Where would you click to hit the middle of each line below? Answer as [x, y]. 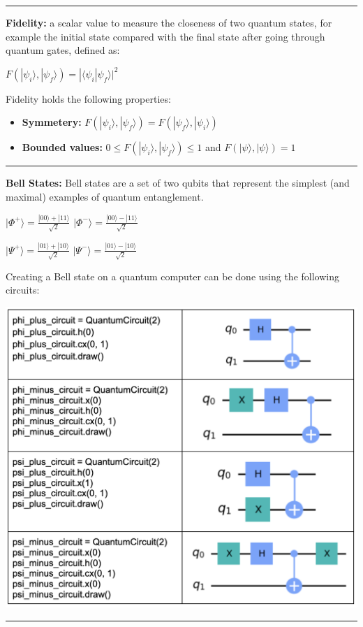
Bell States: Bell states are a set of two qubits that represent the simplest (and [178, 183]
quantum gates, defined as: [63, 50]
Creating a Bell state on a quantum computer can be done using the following [172, 276]
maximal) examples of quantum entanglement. [105, 196]
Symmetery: [52, 122]
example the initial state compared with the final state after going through [165, 36]
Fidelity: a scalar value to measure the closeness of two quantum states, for [169, 22]
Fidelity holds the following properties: [88, 98]
